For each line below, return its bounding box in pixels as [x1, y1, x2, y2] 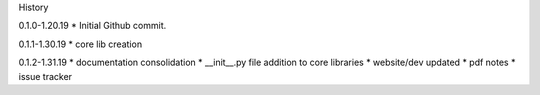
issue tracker [18, 70, 73, 82]
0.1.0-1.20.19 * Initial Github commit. [18, 20, 167, 32]
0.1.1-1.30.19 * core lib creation [18, 38, 143, 50]
